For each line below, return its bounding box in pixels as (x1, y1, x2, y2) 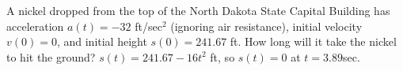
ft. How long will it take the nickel (230, 33, 397, 50)
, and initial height (56, 33, 147, 50)
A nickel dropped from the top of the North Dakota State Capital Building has (6, 2, 390, 18)
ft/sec (135, 17, 162, 34)
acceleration (6, 17, 64, 34)
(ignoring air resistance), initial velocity (170, 17, 363, 34)
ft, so (210, 48, 235, 65)
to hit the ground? (6, 48, 96, 65)
